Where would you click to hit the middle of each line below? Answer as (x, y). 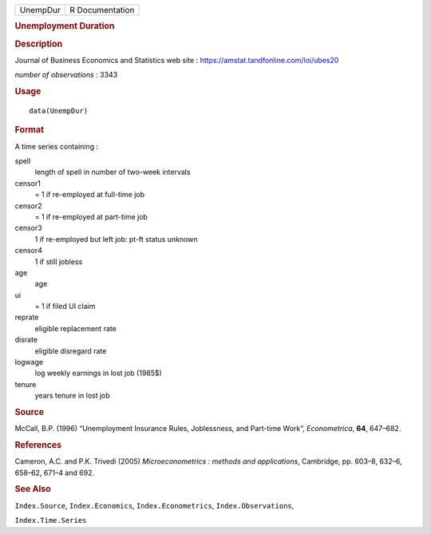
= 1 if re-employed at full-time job (90, 195)
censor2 (29, 206)
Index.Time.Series (51, 520)
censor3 (29, 228)
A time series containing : (57, 146)
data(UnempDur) (59, 111)
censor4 (29, 251)
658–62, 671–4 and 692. (55, 473)
